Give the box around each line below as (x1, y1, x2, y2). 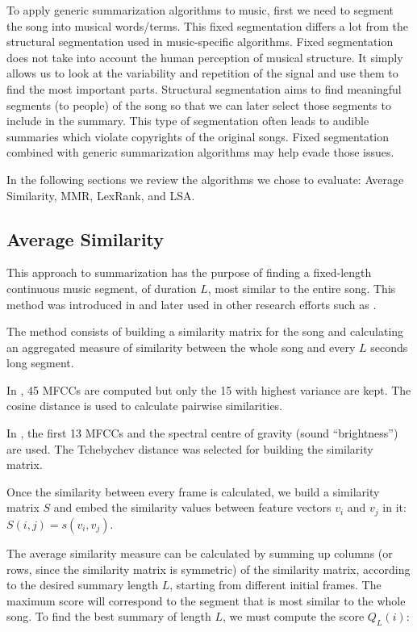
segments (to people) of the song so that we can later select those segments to (6, 96, 391, 113)
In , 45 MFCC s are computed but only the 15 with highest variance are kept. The (6, 381, 411, 398)
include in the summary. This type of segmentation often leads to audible (6, 112, 369, 129)
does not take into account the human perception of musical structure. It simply (6, 48, 403, 65)
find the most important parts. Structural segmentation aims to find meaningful (6, 80, 402, 97)
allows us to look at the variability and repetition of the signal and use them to (6, 65, 398, 82)
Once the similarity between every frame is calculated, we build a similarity (6, 483, 380, 500)
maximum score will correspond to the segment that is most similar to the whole (6, 592, 406, 609)
